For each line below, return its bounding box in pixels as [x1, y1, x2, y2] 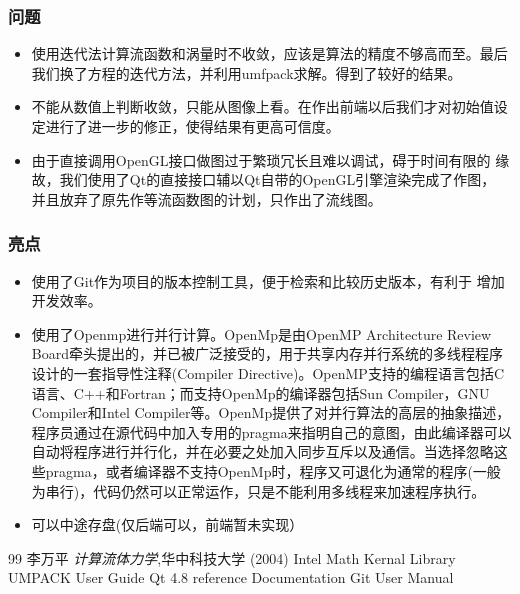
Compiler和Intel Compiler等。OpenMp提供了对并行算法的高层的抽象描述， [31, 402, 511, 423]
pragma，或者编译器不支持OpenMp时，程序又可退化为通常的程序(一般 [45, 460, 501, 481]
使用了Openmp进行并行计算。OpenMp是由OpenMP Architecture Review [31, 323, 492, 344]
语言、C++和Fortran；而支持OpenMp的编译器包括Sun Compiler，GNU [31, 382, 490, 403]
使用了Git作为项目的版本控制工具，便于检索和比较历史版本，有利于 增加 [31, 270, 505, 291]
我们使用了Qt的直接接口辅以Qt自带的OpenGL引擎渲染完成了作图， [59, 169, 496, 190]
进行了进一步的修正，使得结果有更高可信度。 [45, 116, 340, 136]
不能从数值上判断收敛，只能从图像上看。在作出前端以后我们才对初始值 [31, 96, 494, 117]
